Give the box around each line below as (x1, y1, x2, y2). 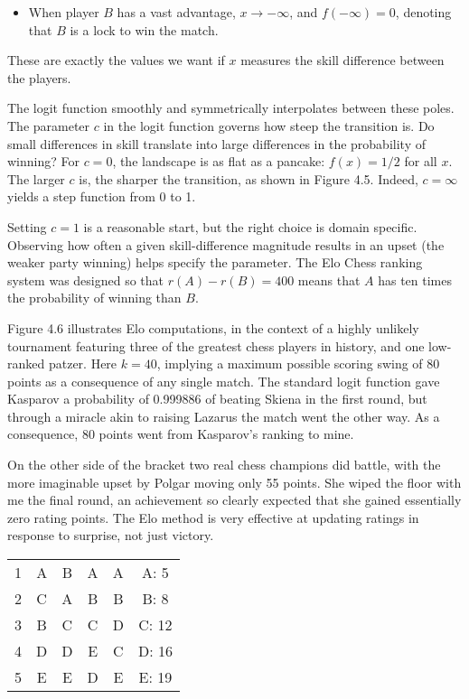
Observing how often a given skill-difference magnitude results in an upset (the (7, 235, 445, 254)
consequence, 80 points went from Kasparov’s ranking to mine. (7, 424, 354, 443)
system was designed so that (7, 270, 164, 289)
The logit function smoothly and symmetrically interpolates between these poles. (7, 98, 455, 117)
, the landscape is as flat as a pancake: (112, 152, 325, 171)
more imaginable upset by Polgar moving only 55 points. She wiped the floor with (7, 472, 462, 491)
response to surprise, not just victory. (7, 526, 214, 545)
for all (404, 152, 437, 171)
